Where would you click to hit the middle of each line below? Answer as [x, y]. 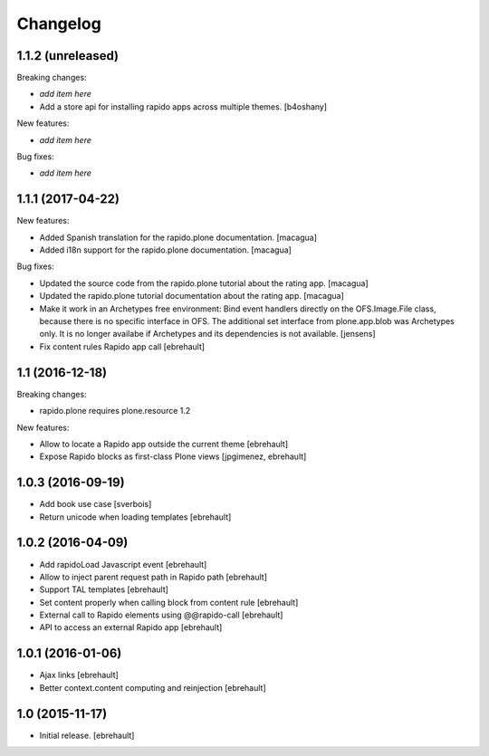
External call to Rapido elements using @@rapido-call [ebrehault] [161, 615]
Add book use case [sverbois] [96, 504]
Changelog [59, 24]
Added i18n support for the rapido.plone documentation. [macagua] [165, 250]
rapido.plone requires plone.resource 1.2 [115, 411]
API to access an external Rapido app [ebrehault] [131, 627]
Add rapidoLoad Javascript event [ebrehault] [123, 564]
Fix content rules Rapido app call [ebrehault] [122, 346]
